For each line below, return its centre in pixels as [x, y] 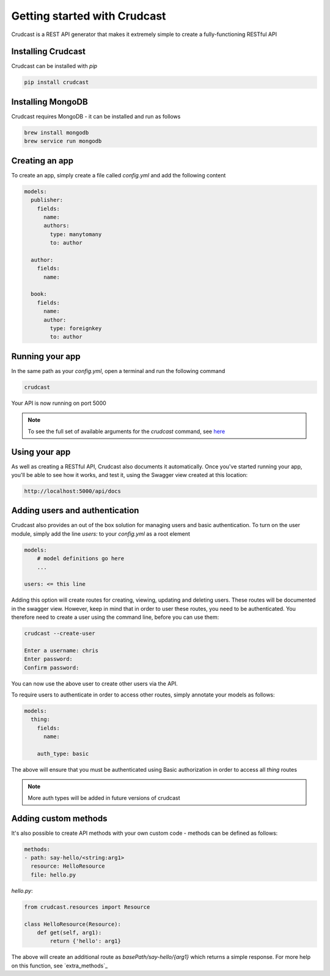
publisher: [47, 200]
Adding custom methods [59, 819]
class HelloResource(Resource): [73, 924]
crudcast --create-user [60, 634]
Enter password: [49, 659]
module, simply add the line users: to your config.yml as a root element [101, 534]
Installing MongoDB [50, 102]
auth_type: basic [63, 754]
